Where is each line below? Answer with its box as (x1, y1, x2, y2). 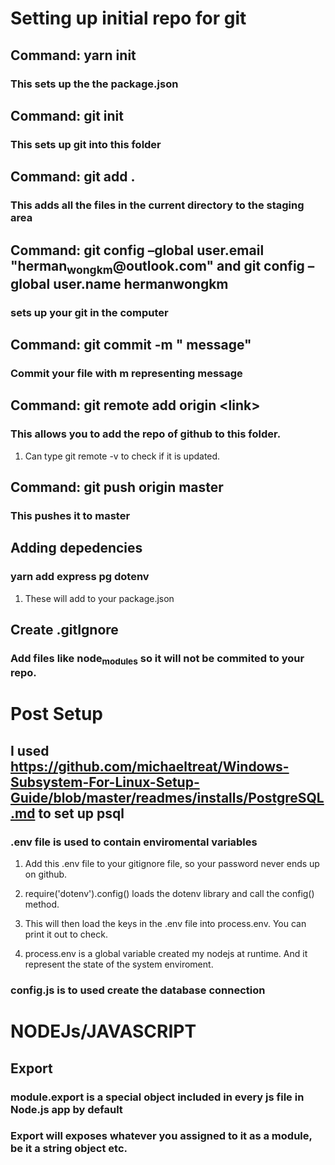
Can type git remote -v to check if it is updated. (24, 450, 221, 462)
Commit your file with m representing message (10, 366, 243, 380)
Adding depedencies (10, 540, 143, 557)
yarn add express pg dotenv (10, 570, 150, 584)
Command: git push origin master (10, 479, 224, 496)
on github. (24, 868, 68, 881)
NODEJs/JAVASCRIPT (10, 1020, 197, 1043)
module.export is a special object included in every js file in (10, 1090, 305, 1104)
